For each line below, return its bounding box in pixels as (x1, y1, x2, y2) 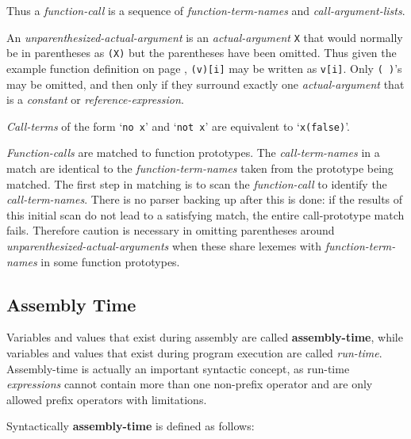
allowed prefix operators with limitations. (6, 391, 207, 407)
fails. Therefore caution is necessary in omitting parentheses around (6, 222, 335, 239)
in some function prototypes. (40, 253, 180, 269)
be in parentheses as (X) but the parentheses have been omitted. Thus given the (6, 44, 397, 61)
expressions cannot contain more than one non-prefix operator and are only (6, 376, 373, 392)
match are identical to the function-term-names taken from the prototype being (6, 160, 394, 176)
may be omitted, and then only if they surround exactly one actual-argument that (6, 75, 405, 92)
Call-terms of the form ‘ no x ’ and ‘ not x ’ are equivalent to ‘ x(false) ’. (6, 117, 351, 134)
